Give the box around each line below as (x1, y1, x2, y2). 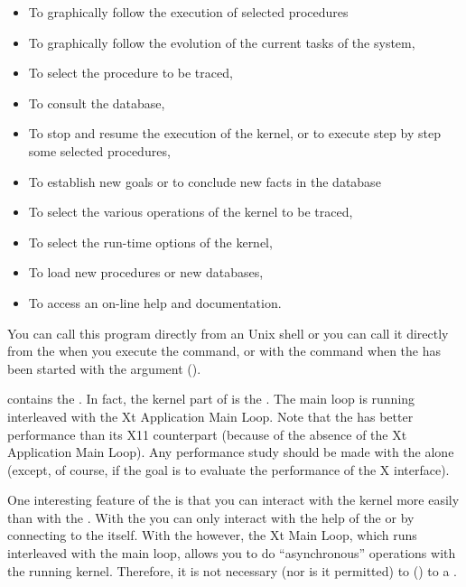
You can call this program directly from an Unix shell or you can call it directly (7, 323, 449, 342)
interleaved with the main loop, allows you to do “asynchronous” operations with (7, 544, 456, 563)
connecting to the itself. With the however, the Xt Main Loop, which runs (7, 526, 417, 545)
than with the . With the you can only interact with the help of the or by (7, 508, 415, 526)
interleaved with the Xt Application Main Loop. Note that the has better (7, 406, 414, 425)
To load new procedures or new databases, (28, 263, 264, 282)
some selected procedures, (28, 141, 171, 160)
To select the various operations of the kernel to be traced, (28, 202, 353, 221)
